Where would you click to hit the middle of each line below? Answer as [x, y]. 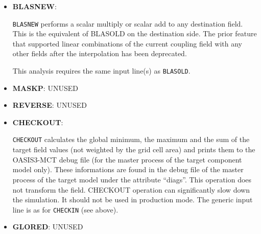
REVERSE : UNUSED [50, 105]
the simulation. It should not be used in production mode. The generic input [133, 200]
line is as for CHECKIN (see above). [65, 209]
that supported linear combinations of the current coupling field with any [127, 43]
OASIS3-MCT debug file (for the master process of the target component [127, 159]
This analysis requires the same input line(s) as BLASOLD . [101, 71]
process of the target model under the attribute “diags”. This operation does [132, 179]
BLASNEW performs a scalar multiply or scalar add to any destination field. [128, 23]
